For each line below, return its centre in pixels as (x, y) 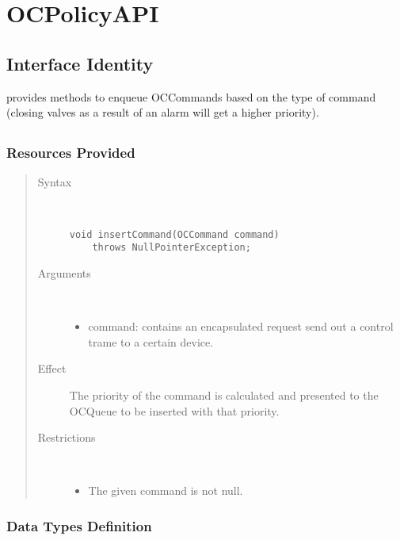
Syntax (55, 182)
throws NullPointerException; (171, 248)
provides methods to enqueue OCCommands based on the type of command (191, 96)
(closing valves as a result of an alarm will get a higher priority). (163, 112)
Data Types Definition (79, 525)
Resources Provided (71, 153)
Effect (52, 368)
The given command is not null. (166, 490)
